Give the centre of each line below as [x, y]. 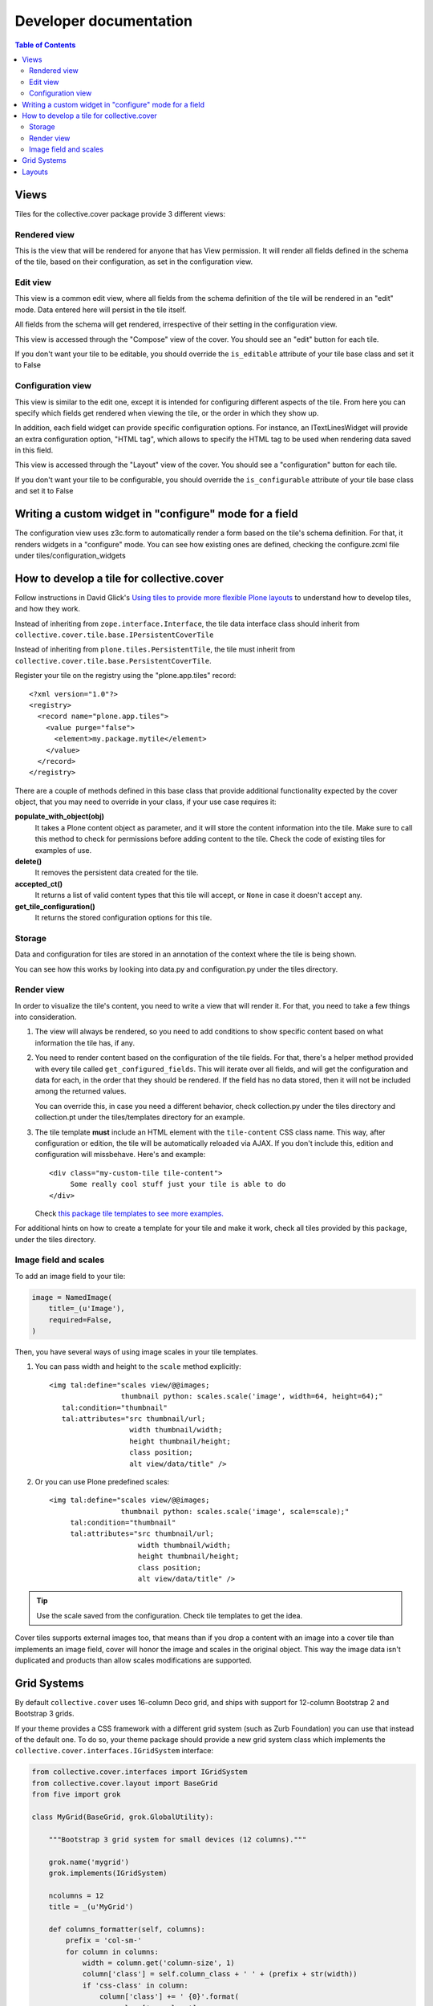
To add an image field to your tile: [70, 1276]
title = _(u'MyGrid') [91, 1907]
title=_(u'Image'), [87, 1309]
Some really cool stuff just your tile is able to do [178, 1184]
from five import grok [76, 1795]
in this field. [34, 450]
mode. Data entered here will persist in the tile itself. [101, 310]
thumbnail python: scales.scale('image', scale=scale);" [235, 1511]
